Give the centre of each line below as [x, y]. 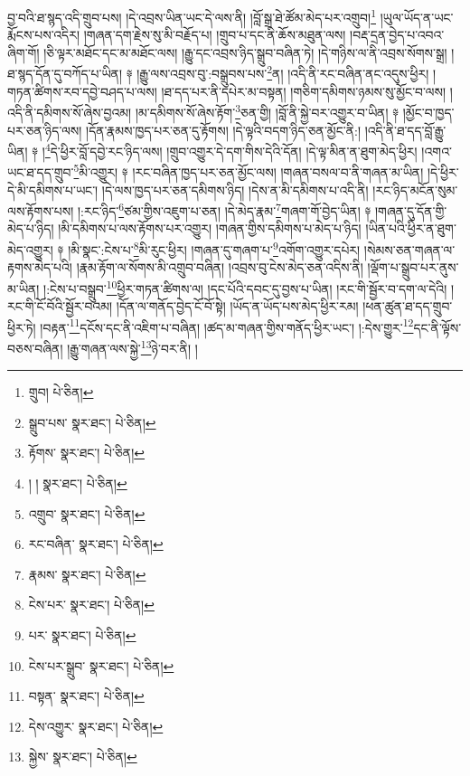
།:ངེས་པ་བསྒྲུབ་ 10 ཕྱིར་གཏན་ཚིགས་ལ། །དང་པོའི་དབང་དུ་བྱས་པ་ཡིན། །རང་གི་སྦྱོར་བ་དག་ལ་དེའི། [245, 287]
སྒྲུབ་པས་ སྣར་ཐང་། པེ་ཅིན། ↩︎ [92, 422]
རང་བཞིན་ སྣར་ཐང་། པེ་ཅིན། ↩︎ [96, 544]
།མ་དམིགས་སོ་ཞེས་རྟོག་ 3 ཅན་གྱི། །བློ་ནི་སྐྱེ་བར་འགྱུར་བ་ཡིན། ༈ [267, 111]
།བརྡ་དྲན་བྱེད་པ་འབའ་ [397, 35]
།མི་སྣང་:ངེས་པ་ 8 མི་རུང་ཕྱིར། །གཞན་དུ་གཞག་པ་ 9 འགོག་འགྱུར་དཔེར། [214, 248]
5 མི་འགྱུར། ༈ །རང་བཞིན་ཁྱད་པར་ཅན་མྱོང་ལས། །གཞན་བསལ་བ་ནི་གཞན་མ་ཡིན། [249, 171]
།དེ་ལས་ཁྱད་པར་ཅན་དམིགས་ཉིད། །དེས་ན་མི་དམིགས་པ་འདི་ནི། [235, 189]
